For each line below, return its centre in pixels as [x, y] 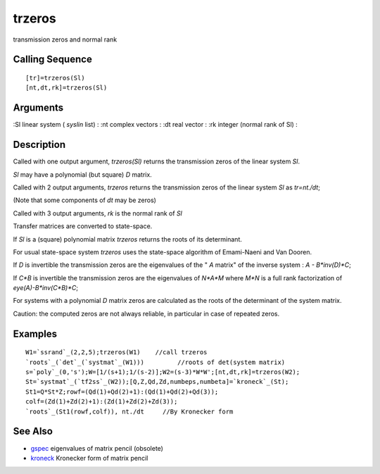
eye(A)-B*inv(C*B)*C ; [46, 288]
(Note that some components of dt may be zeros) [84, 200]
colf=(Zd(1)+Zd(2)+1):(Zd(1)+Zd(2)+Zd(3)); [102, 402]
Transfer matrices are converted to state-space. [83, 226]
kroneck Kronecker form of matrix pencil [89, 458]
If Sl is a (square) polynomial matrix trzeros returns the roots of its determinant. [128, 239]
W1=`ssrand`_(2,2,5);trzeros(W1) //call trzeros [116, 353]
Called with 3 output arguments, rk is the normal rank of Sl [97, 213]
